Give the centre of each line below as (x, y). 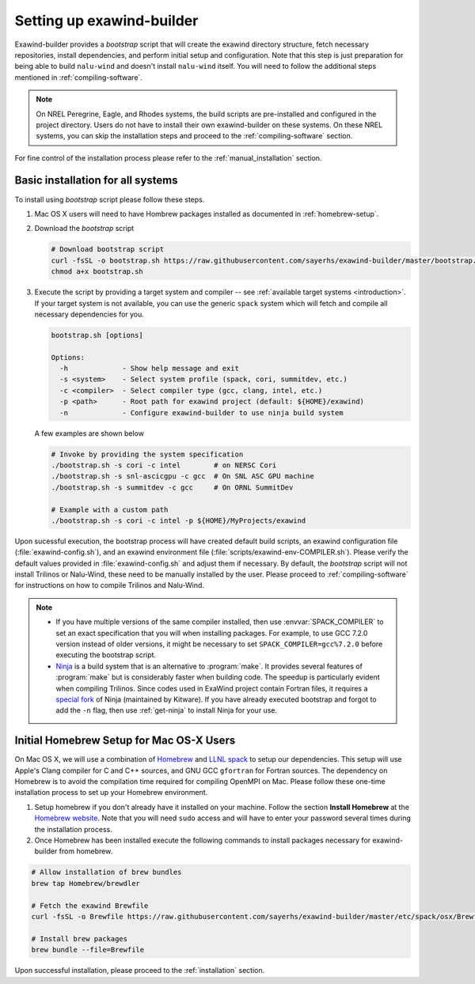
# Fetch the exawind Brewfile (90, 905)
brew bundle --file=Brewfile (88, 950)
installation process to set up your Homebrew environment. (111, 793)
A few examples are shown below (89, 433)
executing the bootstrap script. (106, 655)
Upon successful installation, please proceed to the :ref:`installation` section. (140, 971)
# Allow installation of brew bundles (106, 872)
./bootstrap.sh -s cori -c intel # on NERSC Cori (164, 465)
